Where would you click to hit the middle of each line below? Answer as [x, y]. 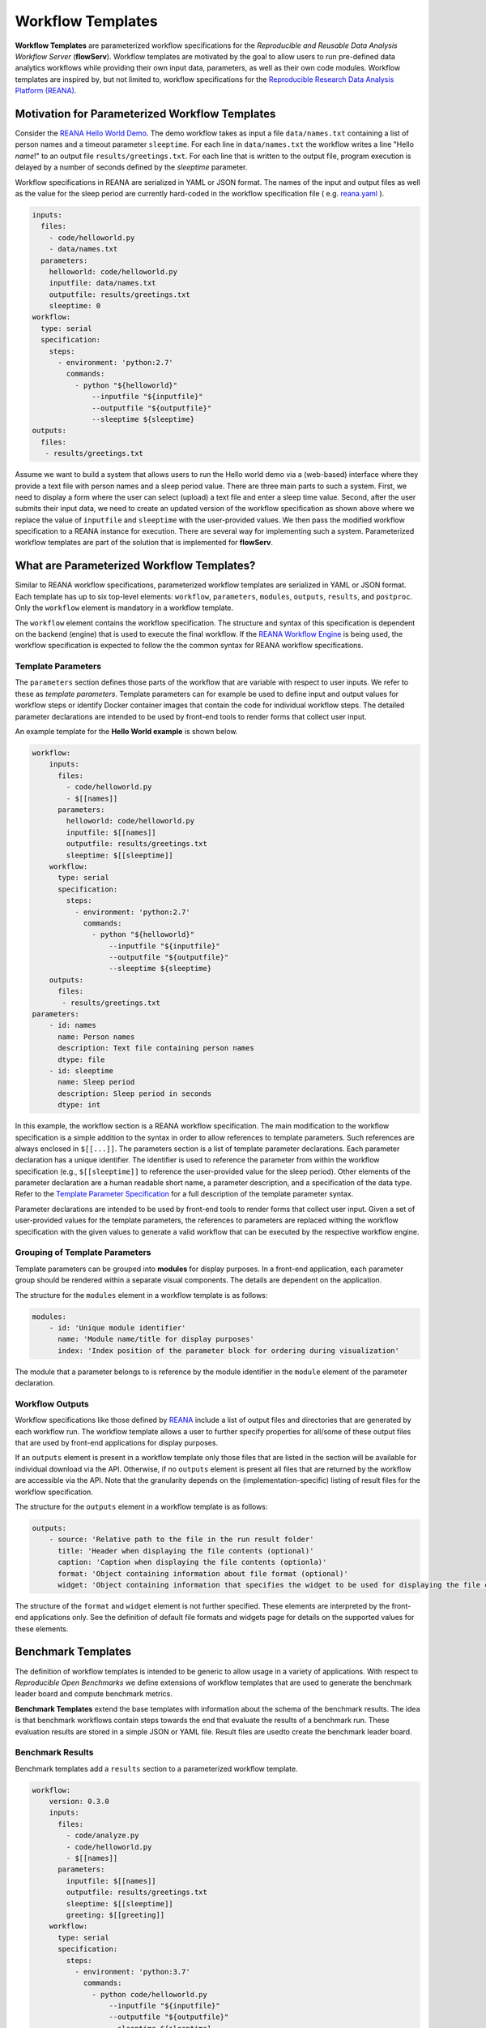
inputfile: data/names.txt [103, 283]
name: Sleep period [96, 1082]
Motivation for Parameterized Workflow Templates [145, 114]
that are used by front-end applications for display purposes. [117, 1443]
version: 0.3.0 [79, 1802]
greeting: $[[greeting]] [115, 1915]
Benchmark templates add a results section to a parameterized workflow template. [157, 1768]
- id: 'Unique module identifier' [117, 1328]
